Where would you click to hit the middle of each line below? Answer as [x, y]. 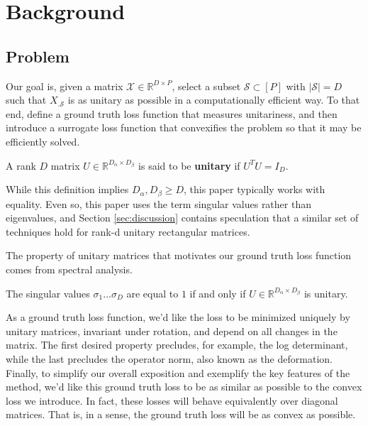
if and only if [218, 293]
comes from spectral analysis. [69, 269]
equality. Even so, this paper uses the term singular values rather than [158, 203]
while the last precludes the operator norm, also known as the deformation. [169, 358]
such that [26, 100]
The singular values [48, 293]
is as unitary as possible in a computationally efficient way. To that [214, 100]
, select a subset [206, 86]
